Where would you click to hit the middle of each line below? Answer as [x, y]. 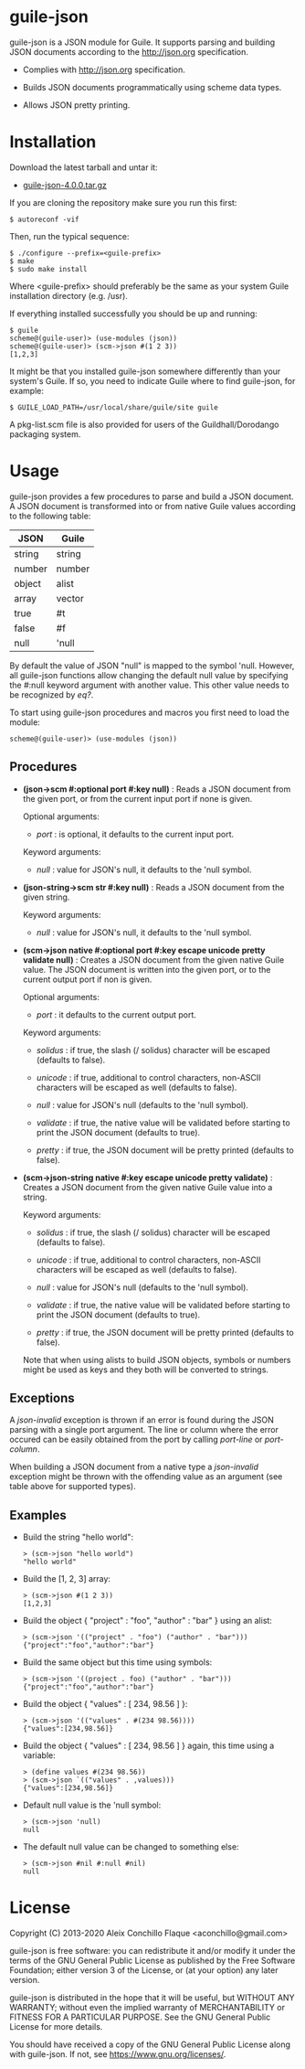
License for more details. [56, 2027]
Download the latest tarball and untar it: [84, 167]
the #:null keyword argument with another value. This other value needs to [149, 685]
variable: [39, 1755]
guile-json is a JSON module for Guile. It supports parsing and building [142, 42]
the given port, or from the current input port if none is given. [137, 798]
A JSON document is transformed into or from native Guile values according [153, 506]
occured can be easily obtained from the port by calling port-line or [136, 1440]
